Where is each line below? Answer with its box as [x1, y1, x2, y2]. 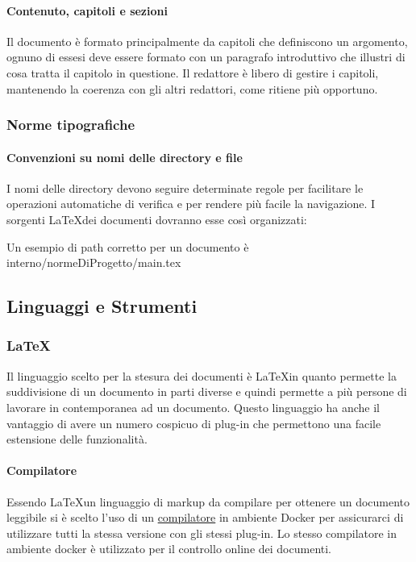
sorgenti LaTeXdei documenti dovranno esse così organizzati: [6, 211, 307, 227]
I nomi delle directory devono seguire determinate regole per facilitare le [6, 179, 364, 196]
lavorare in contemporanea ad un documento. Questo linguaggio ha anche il [6, 398, 380, 415]
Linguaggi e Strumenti [6, 293, 198, 318]
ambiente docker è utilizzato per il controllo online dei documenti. [6, 540, 332, 557]
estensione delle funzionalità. [6, 431, 148, 448]
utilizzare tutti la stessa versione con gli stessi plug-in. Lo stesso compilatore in [6, 524, 397, 541]
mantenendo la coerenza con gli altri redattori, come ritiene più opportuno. [6, 80, 378, 97]
